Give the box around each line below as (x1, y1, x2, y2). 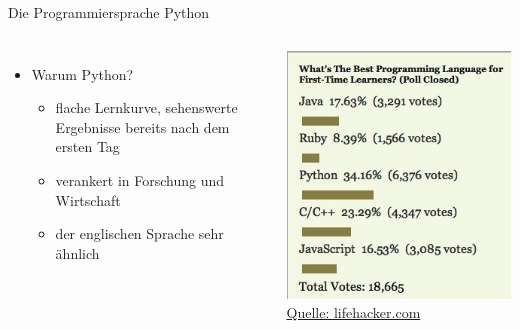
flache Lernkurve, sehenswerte (55, 97, 238, 118)
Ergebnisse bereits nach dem (55, 116, 230, 137)
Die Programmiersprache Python (8, 2, 210, 22)
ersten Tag (55, 136, 120, 157)
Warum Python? (31, 63, 134, 84)
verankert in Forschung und (55, 169, 225, 190)
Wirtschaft (55, 189, 121, 210)
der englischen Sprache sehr (55, 223, 224, 244)
